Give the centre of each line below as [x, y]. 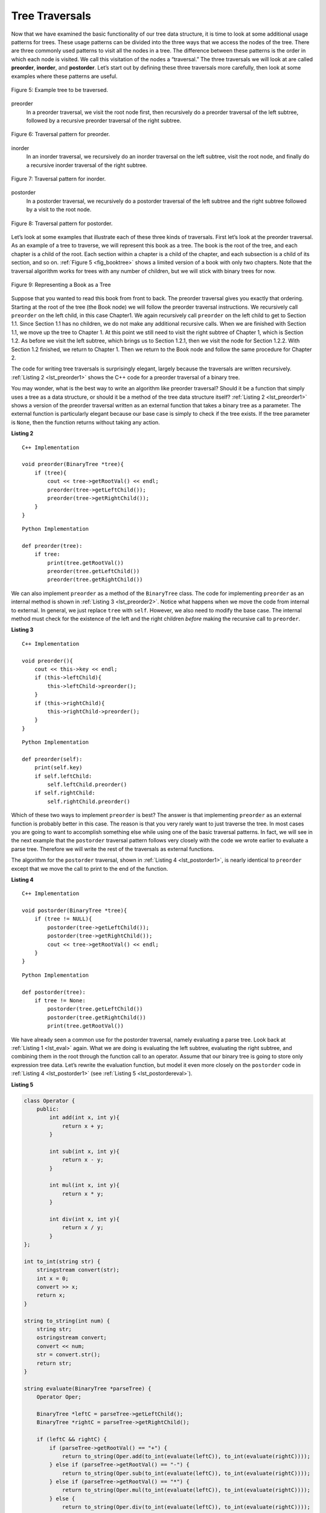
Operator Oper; [59, 1397]
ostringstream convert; [72, 1338]
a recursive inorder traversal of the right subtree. [87, 165]
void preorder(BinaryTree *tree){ [73, 464]
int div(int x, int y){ [85, 1219]
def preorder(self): [52, 759]
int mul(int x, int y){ [85, 1185]
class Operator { [50, 1101]
